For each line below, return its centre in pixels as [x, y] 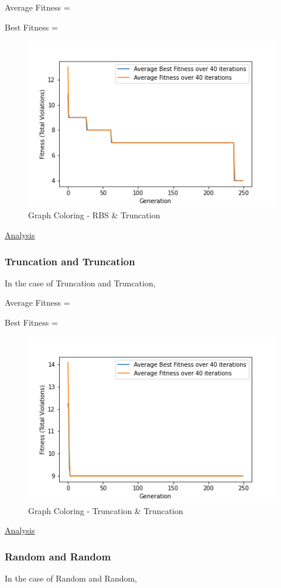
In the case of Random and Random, [71, 578]
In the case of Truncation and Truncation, [80, 283]
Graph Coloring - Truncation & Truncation [106, 510]
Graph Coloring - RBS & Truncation [94, 215]
